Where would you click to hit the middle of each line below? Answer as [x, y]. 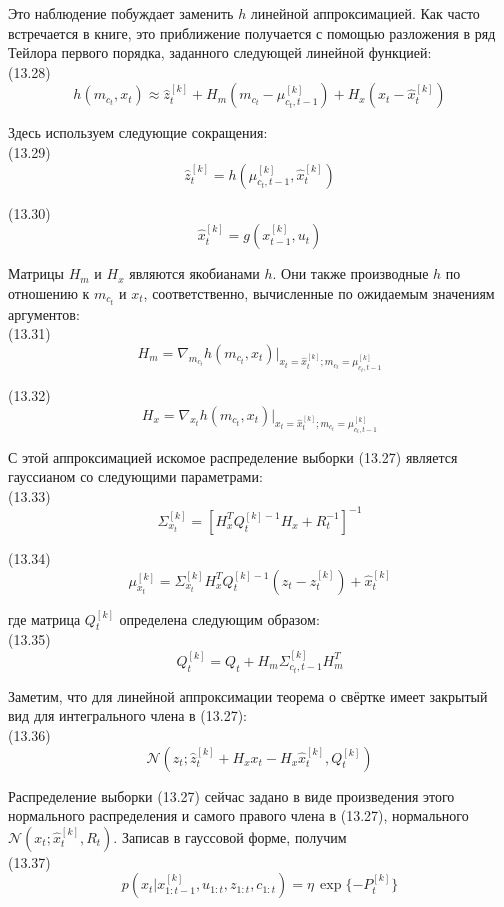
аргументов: [44, 313]
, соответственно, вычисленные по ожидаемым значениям [319, 292]
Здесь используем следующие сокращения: [138, 132]
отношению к [49, 292]
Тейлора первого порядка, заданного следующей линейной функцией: [220, 52]
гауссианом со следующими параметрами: [135, 476]
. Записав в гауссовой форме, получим [230, 836]
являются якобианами [194, 273]
